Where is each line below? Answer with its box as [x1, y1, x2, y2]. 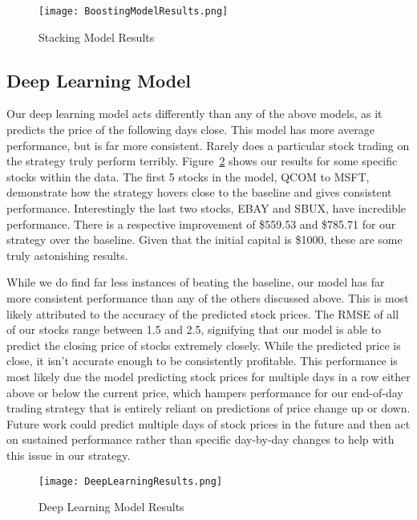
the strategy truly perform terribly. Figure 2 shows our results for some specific [6, 152, 398, 169]
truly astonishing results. [6, 246, 128, 263]
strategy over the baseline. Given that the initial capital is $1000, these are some [6, 231, 403, 248]
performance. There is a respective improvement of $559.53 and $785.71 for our [6, 215, 396, 232]
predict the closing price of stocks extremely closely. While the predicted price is [6, 336, 401, 353]
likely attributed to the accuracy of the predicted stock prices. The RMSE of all [6, 305, 399, 322]
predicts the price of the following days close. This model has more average [6, 121, 374, 138]
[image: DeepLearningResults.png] [38, 475, 223, 487]
